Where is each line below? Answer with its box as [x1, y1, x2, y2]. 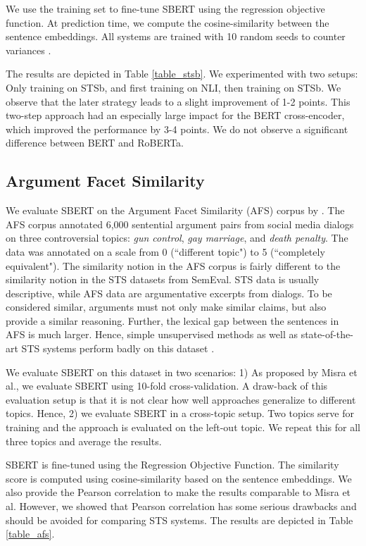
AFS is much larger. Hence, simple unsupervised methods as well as [6, 327, 298, 342]
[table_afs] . [6, 526, 55, 541]
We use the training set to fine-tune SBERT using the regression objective [6, 1, 325, 15]
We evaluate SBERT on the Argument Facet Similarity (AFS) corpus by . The [6, 203, 345, 218]
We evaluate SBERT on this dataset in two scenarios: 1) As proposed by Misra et [6, 364, 358, 379]
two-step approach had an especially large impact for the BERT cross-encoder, [6, 108, 345, 123]
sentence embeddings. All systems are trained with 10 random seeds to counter [6, 29, 346, 44]
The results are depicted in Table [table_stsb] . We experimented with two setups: [6, 66, 358, 81]
